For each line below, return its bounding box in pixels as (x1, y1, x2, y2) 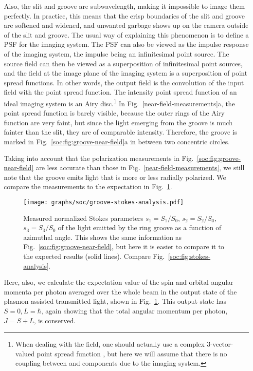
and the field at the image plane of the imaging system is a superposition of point (4, 68, 248, 78)
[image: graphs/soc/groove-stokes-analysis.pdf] (23, 198, 184, 206)
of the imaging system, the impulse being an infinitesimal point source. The (4, 48, 229, 59)
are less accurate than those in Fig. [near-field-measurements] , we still (36, 162, 245, 173)
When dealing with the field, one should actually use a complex (15, 339, 205, 349)
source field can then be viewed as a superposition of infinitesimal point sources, (4, 58, 243, 68)
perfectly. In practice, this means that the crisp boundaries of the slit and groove (4, 10, 245, 20)
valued (15, 348, 35, 358)
